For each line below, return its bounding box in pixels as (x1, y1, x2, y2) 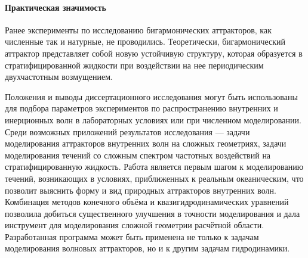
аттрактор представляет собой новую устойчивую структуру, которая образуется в (5, 46, 303, 59)
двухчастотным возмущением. (5, 70, 113, 83)
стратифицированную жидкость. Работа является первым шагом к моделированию (5, 160, 304, 173)
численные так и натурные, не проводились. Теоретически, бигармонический (5, 35, 286, 48)
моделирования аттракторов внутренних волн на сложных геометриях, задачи (5, 137, 287, 150)
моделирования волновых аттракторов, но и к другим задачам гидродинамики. (5, 242, 290, 254)
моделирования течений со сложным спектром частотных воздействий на (5, 148, 271, 161)
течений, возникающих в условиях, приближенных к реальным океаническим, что (5, 172, 304, 184)
